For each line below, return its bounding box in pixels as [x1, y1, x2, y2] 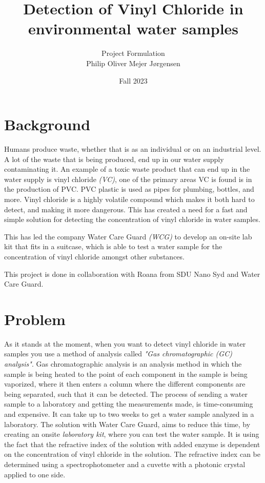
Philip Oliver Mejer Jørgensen [86, 57, 180, 68]
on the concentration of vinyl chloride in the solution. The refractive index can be [4, 449, 260, 459]
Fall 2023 [119, 75, 148, 86]
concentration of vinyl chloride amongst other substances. [4, 251, 185, 261]
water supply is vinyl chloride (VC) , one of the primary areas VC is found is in [4, 173, 252, 184]
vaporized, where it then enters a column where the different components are [4, 378, 246, 389]
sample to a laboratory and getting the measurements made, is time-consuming [4, 398, 253, 409]
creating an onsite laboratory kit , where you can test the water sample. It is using [4, 429, 259, 439]
